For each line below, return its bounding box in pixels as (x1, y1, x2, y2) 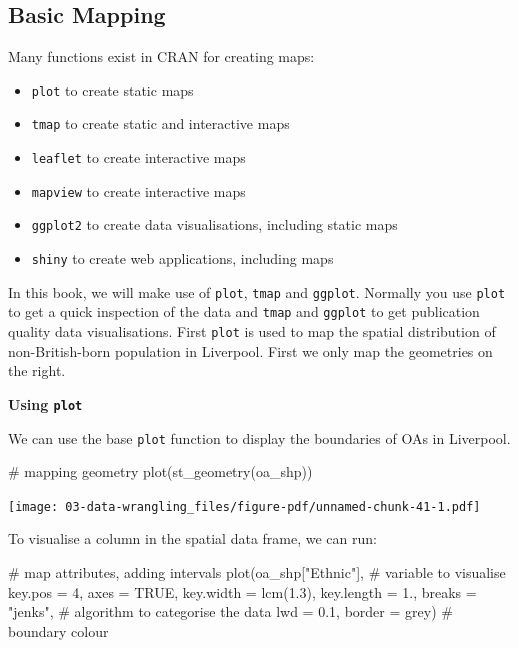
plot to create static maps (31, 79, 194, 100)
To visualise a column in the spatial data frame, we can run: (8, 528, 377, 549)
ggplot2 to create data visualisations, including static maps (31, 214, 398, 235)
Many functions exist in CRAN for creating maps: (8, 46, 315, 67)
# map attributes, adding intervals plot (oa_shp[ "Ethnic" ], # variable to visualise (8, 562, 506, 583)
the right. (8, 360, 66, 381)
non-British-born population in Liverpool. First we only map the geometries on (8, 340, 493, 361)
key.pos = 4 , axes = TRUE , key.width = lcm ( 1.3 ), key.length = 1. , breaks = (8, 581, 477, 602)
